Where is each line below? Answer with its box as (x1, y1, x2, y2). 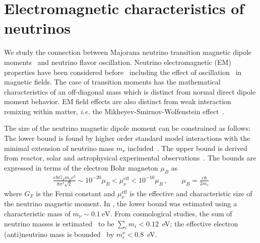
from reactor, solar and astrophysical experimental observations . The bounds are (4, 152, 256, 163)
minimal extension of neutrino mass (4, 142, 114, 153)
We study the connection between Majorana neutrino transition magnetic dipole (4, 47, 252, 57)
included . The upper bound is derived (127, 142, 247, 153)
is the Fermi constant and (36, 188, 115, 198)
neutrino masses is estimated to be (4, 218, 114, 228)
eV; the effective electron (162, 218, 238, 228)
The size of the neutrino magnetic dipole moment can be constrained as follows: (4, 123, 250, 133)
